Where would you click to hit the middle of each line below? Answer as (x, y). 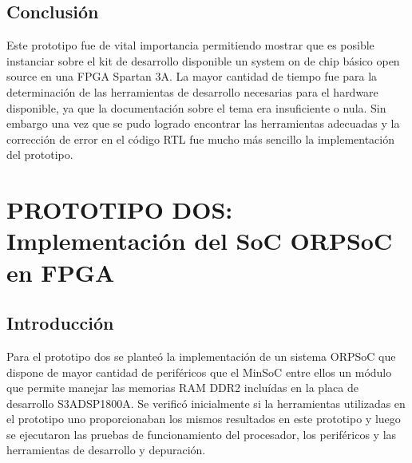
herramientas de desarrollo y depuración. (106, 450)
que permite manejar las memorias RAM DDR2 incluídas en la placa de (182, 388)
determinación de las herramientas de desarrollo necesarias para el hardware (192, 91)
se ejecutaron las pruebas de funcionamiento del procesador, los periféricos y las (202, 434)
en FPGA (61, 272)
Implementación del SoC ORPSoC (200, 241)
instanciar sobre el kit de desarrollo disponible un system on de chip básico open (203, 60)
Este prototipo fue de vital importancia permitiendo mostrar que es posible (190, 45)
